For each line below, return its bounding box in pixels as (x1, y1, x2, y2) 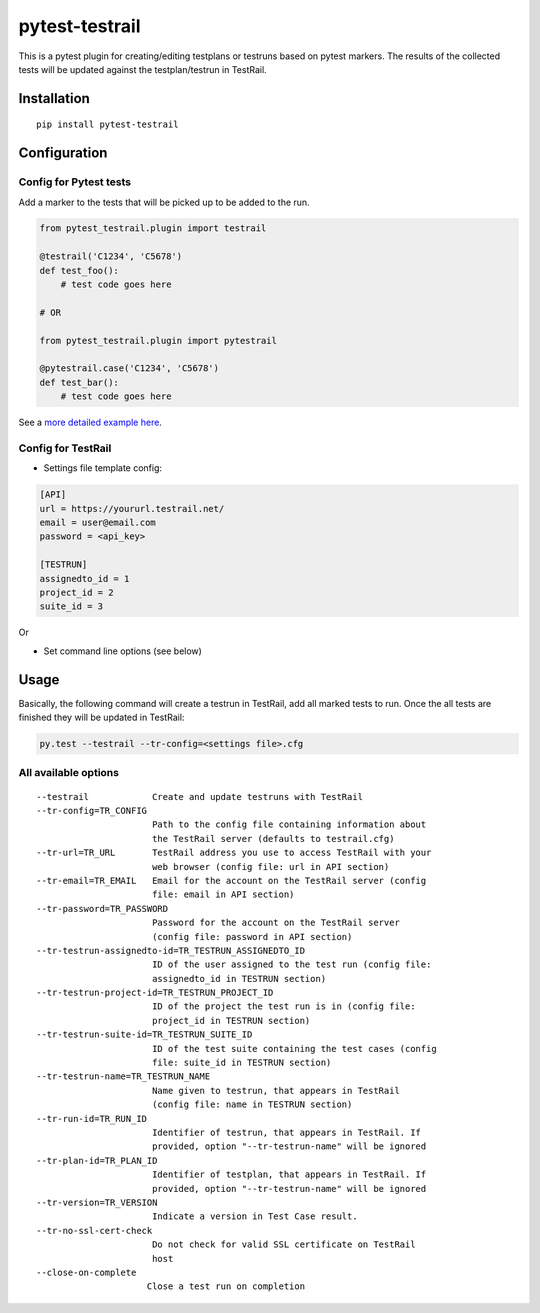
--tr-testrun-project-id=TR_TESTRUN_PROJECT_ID (36, 987, 274, 999)
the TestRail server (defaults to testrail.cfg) (151, 833, 395, 844)
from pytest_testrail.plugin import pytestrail (39, 335, 277, 346)
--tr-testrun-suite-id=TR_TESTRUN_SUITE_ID (36, 1029, 253, 1040)
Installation (18, 90, 90, 107)
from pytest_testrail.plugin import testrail (39, 223, 267, 234)
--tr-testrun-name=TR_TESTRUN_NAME (36, 1071, 211, 1082)
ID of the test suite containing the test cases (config (151, 1043, 437, 1054)
